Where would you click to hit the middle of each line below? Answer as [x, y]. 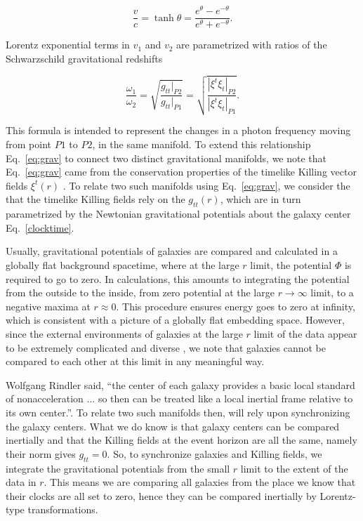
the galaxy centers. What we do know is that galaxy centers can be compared [173, 426]
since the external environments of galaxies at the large [124, 333]
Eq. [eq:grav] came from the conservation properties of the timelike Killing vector [181, 172]
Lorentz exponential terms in [68, 45]
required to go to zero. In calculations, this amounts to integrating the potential [178, 278]
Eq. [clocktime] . [40, 227]
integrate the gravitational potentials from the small [118, 468]
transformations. [63, 509]
